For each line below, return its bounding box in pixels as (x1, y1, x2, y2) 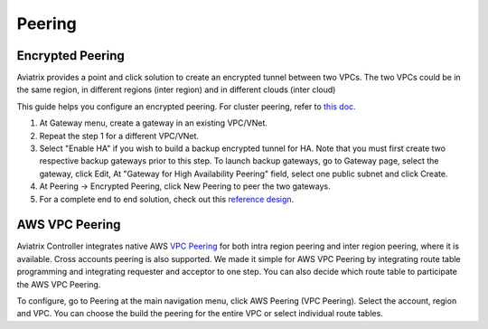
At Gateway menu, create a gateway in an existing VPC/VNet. (39, 117, 268, 128)
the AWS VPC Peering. (16, 278, 101, 289)
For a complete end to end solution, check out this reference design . (39, 193, 295, 204)
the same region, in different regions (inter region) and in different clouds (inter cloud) (16, 84, 336, 95)
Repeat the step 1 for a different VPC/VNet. (39, 130, 199, 141)
